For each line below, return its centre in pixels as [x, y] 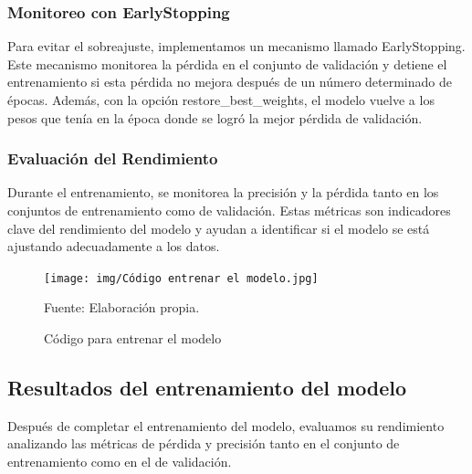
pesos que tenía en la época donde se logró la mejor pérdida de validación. [215, 117]
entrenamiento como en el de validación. [120, 462]
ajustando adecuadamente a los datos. [114, 246]
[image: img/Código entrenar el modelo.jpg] [181, 278]
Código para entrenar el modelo [133, 338]
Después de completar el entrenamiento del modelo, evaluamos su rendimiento [226, 425]
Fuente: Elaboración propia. [122, 307]
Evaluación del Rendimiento [113, 158]
